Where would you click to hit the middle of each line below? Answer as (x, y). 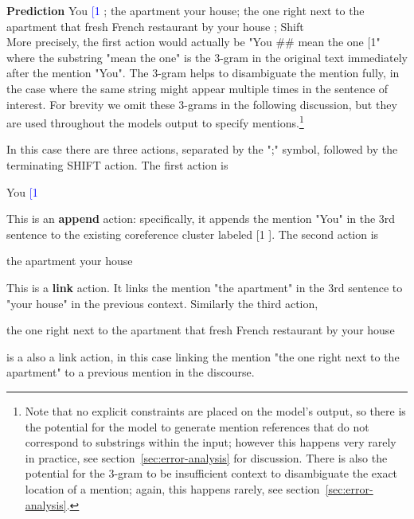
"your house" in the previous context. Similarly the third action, (162, 303)
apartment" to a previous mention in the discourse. (131, 372)
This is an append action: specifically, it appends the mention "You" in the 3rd (201, 219)
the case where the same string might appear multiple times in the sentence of (197, 88)
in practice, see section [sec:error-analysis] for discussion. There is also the (206, 457)
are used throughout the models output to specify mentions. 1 (155, 121)
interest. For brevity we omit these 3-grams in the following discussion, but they (202, 104)
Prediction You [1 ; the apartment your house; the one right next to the (186, 10)
